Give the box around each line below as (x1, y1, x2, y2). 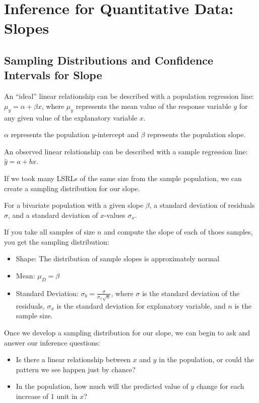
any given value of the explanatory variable (4, 112, 138, 123)
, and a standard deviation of (8, 209, 98, 220)
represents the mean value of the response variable (76, 100, 231, 111)
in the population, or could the (159, 354, 254, 365)
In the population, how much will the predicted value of (16, 381, 188, 391)
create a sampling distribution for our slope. (4, 183, 140, 193)
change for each (196, 381, 244, 391)
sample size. (16, 310, 53, 321)
